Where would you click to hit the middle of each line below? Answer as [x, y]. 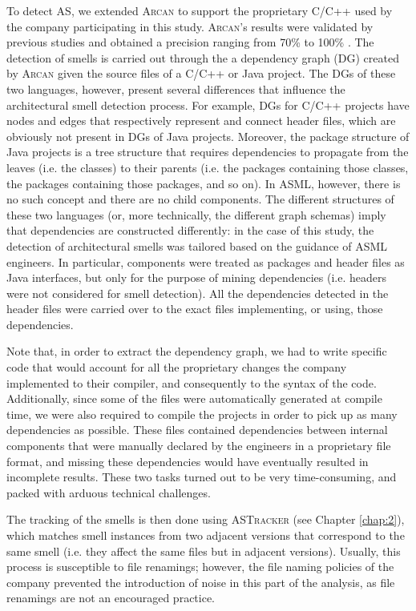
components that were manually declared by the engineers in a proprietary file [199, 446]
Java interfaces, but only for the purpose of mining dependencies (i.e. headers [196, 277]
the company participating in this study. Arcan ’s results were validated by [190, 26]
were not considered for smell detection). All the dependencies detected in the [198, 293]
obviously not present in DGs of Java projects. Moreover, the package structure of [208, 136]
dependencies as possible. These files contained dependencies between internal [197, 430]
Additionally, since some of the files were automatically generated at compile [194, 398]
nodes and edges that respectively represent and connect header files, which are [201, 121]
